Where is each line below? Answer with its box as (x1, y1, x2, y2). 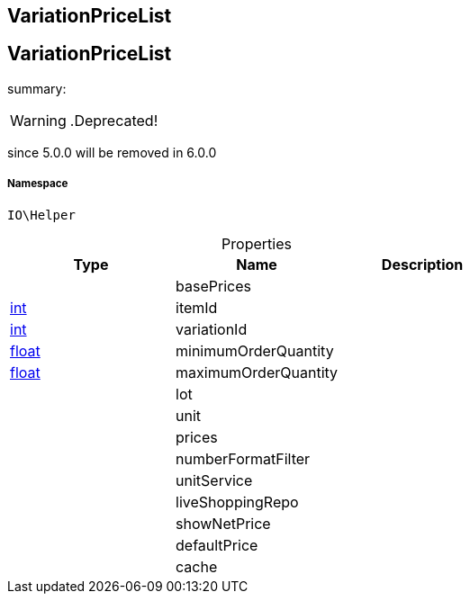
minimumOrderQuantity (176, 341, 334, 360)
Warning (10, 111, 67, 130)
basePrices (176, 276, 251, 295)
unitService (176, 471, 253, 489)
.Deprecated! (69, 111, 158, 130)
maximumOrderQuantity (176, 363, 339, 381)
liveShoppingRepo (176, 492, 299, 511)
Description (381, 255, 464, 274)
